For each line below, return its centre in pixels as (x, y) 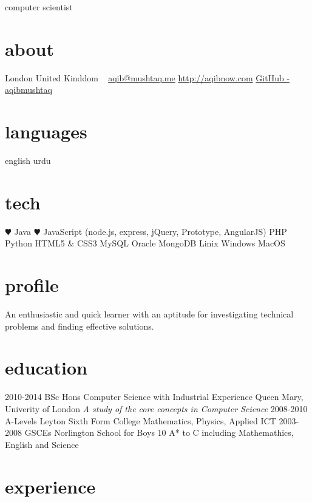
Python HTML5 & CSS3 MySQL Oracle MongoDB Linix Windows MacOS (145, 243)
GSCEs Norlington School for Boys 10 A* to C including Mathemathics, (159, 432)
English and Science (42, 444)
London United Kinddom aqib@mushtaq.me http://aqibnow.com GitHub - (148, 77)
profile (32, 285)
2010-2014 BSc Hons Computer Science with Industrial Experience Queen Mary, (154, 397)
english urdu (28, 161)
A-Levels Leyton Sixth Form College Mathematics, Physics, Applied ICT (141, 420)
